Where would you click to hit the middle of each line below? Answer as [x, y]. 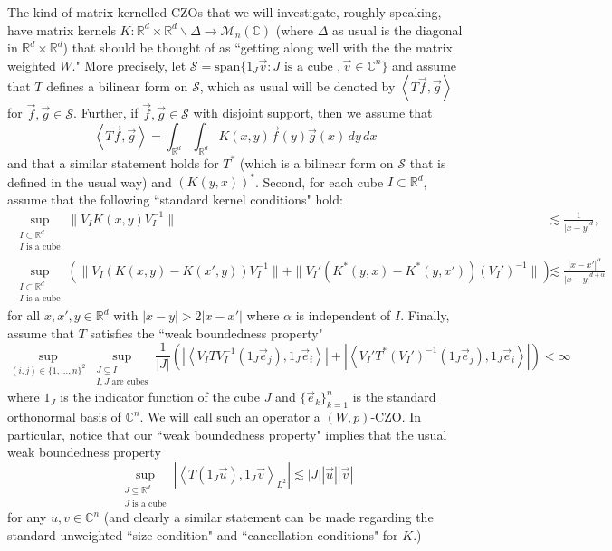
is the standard [394, 397]
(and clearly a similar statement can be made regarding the [268, 517]
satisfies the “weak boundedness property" [206, 332]
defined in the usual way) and [90, 181]
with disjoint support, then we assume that [313, 113]
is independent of [343, 315]
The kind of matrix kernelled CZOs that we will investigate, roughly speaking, [225, 12]
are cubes [130, 381]
